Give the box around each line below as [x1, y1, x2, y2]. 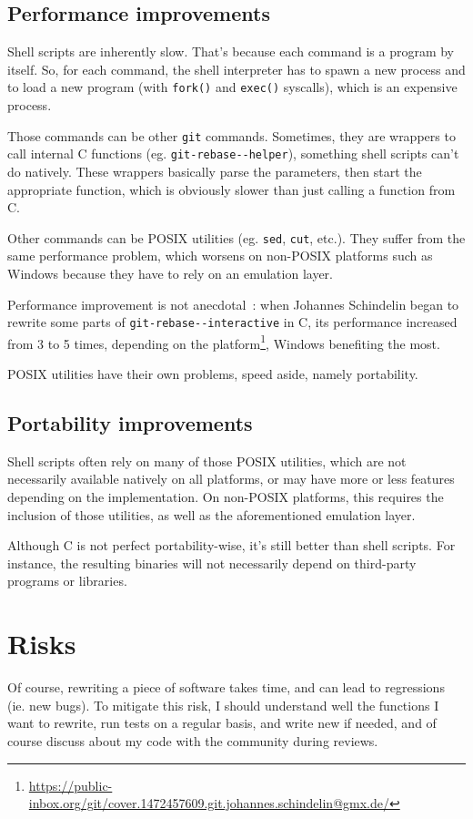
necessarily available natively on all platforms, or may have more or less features [7, 469, 455, 488]
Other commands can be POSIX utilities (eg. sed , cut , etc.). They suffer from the [7, 228, 466, 247]
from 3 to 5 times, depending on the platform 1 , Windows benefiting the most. [7, 331, 440, 353]
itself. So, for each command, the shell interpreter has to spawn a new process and [7, 59, 466, 78]
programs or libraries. [7, 571, 127, 590]
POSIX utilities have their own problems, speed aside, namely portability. [7, 364, 418, 384]
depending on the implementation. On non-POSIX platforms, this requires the [7, 487, 444, 507]
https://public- [28, 775, 113, 794]
